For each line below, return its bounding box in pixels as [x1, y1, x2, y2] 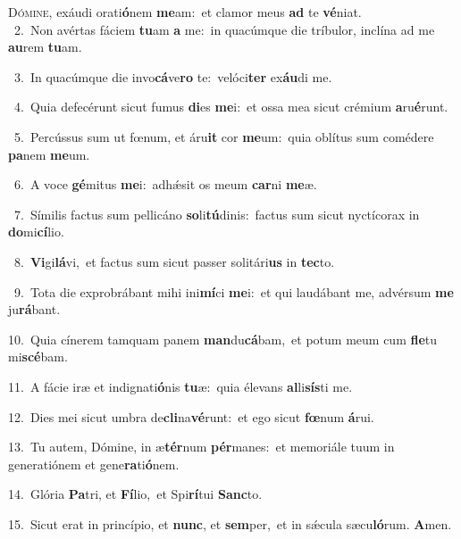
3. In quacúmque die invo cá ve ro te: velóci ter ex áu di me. [13, 67, 332, 86]
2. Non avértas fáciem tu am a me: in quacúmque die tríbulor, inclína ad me [13, 20, 435, 38]
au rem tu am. [8, 37, 82, 56]
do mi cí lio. [8, 222, 64, 241]
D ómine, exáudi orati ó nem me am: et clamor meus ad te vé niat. [8, 3, 362, 21]
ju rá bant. [8, 300, 61, 319]
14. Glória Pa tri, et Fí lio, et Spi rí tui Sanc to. [8, 485, 263, 503]
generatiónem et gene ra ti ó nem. [8, 454, 180, 473]
